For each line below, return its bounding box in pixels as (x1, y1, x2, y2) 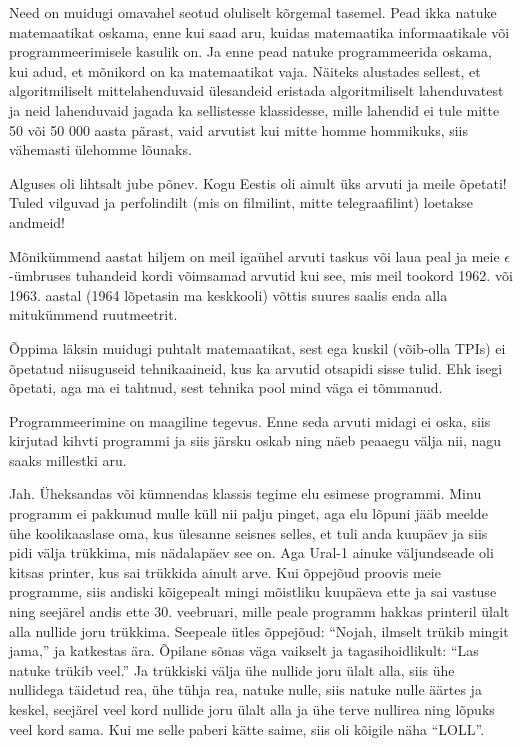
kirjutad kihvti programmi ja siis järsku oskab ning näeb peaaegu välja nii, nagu (9, 430, 502, 451)
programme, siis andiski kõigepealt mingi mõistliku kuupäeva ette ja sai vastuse (9, 581, 497, 602)
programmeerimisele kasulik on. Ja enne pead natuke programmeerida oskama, (9, 41, 492, 62)
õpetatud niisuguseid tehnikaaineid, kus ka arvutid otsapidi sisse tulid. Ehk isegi (9, 357, 503, 378)
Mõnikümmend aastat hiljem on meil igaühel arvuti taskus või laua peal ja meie (9, 245, 500, 266)
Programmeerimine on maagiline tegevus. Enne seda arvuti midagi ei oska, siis (9, 410, 491, 431)
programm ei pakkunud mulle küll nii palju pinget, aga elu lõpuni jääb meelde (9, 503, 488, 524)
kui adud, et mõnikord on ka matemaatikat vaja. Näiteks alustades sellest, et (9, 60, 481, 81)
